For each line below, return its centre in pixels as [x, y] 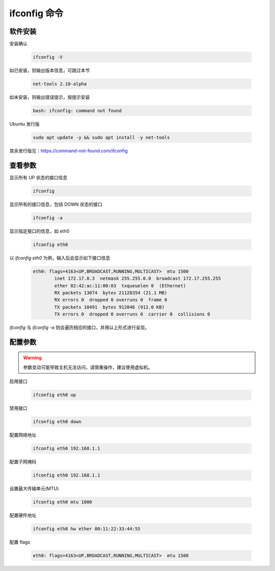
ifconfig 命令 [36, 13]
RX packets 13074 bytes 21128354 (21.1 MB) [111, 293]
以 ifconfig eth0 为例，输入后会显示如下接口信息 [60, 258]
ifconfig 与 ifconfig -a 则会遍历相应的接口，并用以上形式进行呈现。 [79, 328]
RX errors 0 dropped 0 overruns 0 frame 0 [111, 300]
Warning [32, 358]
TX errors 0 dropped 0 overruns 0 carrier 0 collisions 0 [132, 314]
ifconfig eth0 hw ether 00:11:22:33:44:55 [87, 529]
